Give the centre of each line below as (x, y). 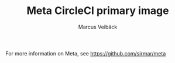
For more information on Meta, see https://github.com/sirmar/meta (86, 53)
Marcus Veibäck (98, 27)
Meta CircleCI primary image (98, 11)
